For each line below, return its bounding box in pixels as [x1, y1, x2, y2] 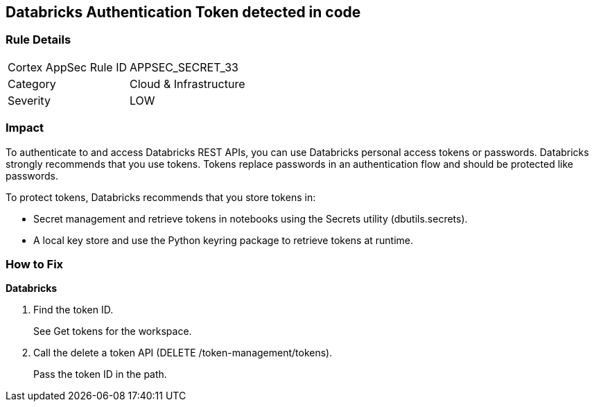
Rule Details [6, 33, 71, 47]
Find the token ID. [33, 304, 114, 316]
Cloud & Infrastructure [130, 76, 245, 91]
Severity [8, 93, 51, 107]
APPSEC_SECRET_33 [130, 60, 238, 74]
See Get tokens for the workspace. [33, 325, 192, 338]
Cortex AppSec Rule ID [8, 60, 128, 74]
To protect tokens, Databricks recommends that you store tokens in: [6, 191, 316, 203]
